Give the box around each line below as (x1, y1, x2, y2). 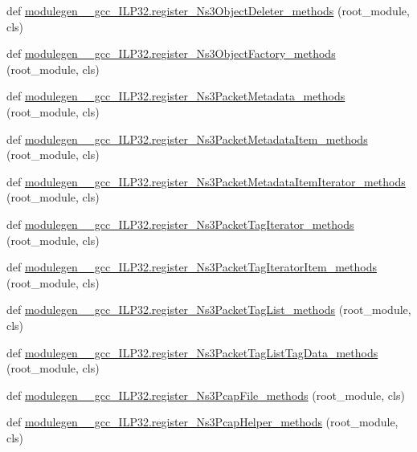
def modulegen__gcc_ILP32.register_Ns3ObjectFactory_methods (6, 45, 336, 62)
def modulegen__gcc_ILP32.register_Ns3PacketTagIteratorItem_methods (6, 259, 378, 275)
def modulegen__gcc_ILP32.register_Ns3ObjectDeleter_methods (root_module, (6, 2, 410, 18)
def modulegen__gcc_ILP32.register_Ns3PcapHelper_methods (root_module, (6, 413, 399, 430)
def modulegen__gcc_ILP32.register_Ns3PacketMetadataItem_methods (6, 130, 368, 147)
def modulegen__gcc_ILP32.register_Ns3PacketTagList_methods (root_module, (6, 301, 411, 318)
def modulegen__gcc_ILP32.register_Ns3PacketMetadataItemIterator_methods (6, 173, 406, 189)
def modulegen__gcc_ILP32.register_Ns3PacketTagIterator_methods (6, 215, 354, 232)
